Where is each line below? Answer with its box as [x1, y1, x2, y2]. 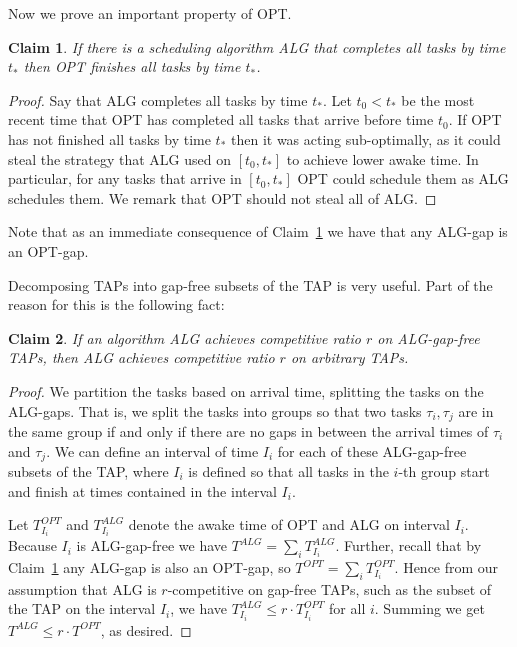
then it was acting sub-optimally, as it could [230, 128, 501, 149]
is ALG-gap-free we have [76, 535, 228, 556]
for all [329, 598, 366, 619]
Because [8, 535, 57, 556]
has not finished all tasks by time [8, 128, 211, 149]
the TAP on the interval [8, 598, 156, 619]
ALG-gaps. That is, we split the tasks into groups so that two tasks [8, 400, 422, 421]
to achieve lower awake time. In [286, 148, 479, 169]
